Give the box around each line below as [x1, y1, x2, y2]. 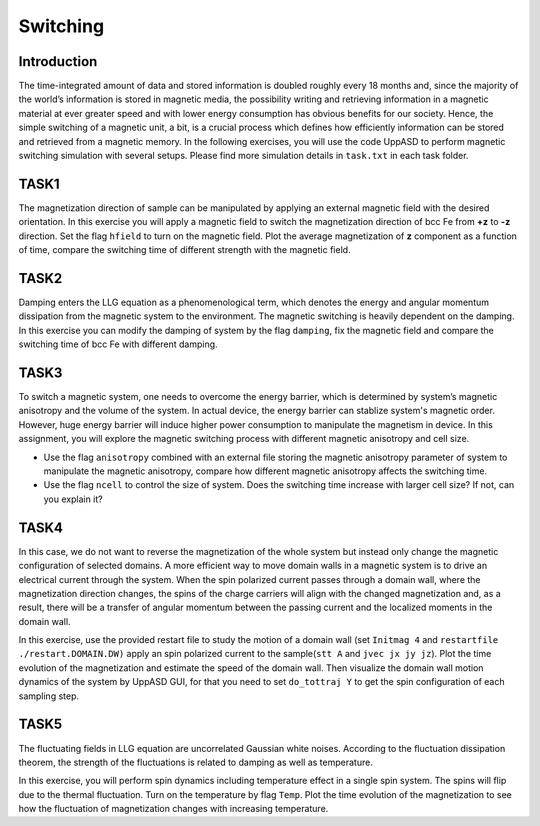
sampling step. [18, 690, 80, 702]
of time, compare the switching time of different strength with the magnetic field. [18, 244, 351, 256]
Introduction [18, 53, 98, 70]
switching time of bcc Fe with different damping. [18, 338, 219, 350]
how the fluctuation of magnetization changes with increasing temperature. [18, 803, 329, 815]
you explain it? [43, 493, 104, 505]
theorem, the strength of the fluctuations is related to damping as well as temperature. [18, 756, 374, 768]
